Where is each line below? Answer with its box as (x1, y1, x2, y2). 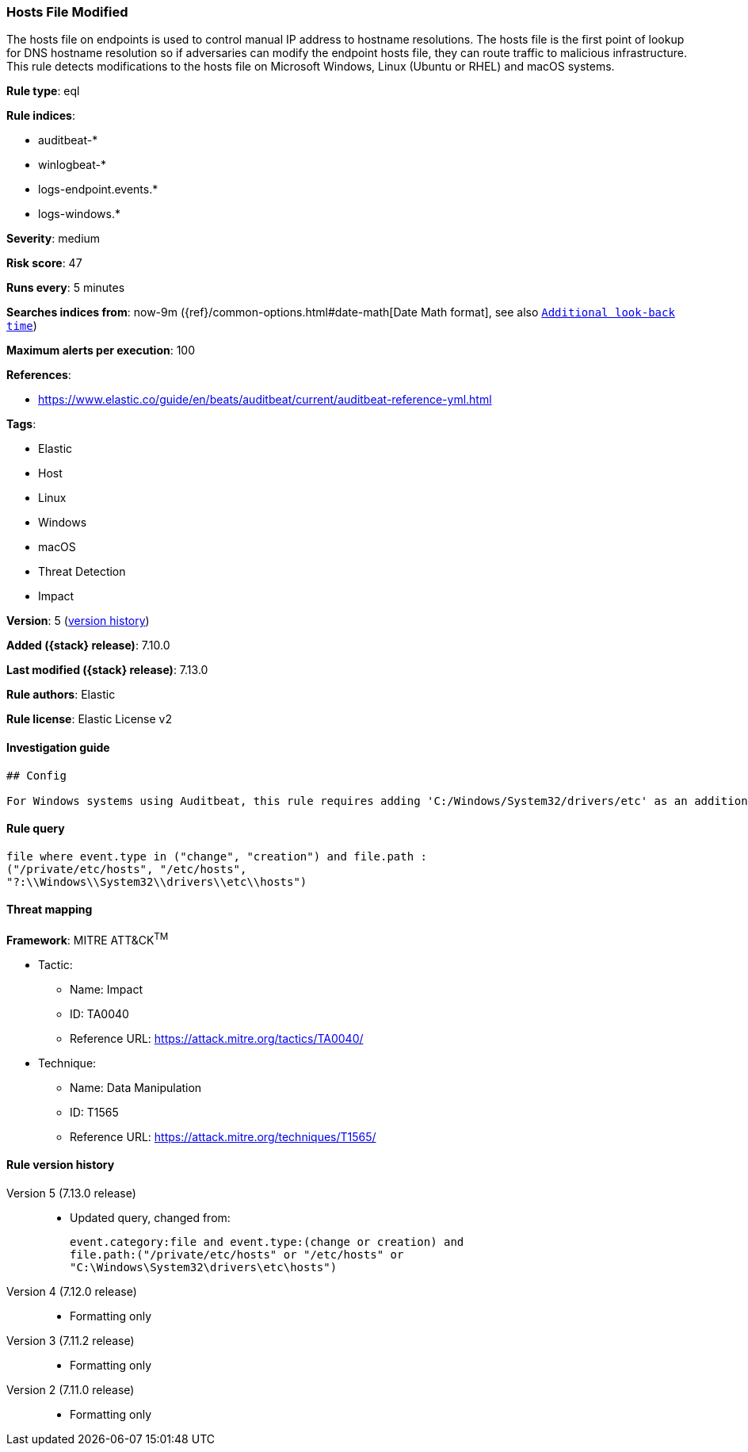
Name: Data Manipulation (70, 1080, 202, 1094)
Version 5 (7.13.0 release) (6, 1186, 136, 1200)
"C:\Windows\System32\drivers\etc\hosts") (70, 1260, 338, 1274)
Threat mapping (6, 902, 93, 917)
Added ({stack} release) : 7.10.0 (6, 638, 170, 653)
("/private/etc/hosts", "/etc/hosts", (6, 862, 247, 875)
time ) (6, 319, 37, 333)
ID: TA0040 (70, 1006, 129, 1021)
